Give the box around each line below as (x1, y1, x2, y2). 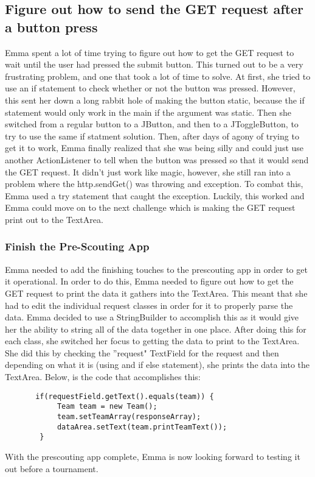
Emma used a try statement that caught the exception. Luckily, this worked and (5, 189, 305, 202)
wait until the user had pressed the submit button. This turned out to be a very (5, 58, 303, 71)
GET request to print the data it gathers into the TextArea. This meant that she (5, 286, 308, 299)
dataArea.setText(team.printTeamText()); (57, 422, 227, 431)
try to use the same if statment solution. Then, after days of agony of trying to (5, 129, 299, 142)
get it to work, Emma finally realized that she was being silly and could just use (5, 141, 304, 154)
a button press (5, 17, 98, 36)
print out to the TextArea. (5, 213, 103, 225)
